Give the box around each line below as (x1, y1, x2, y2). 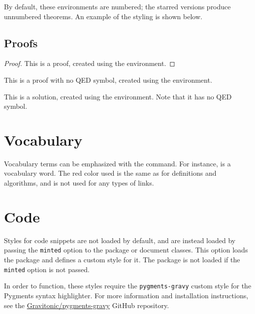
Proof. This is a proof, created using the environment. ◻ (4, 58, 175, 68)
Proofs (4, 35, 38, 50)
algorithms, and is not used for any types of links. (4, 178, 154, 188)
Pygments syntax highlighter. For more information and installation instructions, (4, 290, 249, 300)
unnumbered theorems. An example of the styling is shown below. (4, 11, 202, 21)
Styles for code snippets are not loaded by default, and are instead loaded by (4, 235, 236, 245)
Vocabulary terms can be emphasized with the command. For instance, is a (4, 158, 231, 168)
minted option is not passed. (4, 264, 90, 274)
